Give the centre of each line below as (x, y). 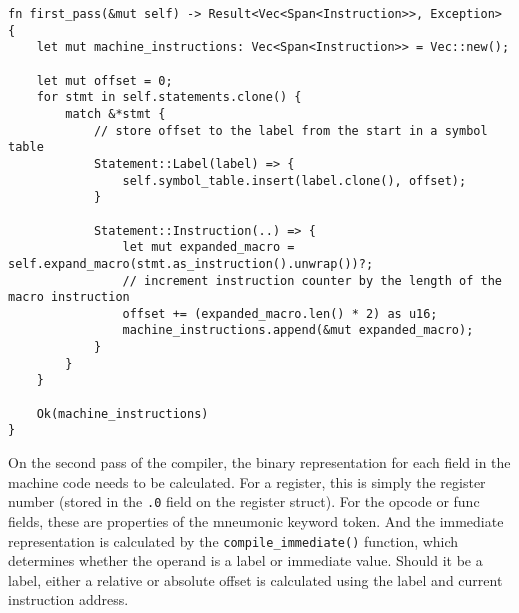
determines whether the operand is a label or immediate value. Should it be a (245, 560)
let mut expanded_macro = (208, 247)
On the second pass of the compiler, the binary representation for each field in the (259, 462)
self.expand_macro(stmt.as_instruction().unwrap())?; (191, 263)
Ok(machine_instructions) (122, 413)
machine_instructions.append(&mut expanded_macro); (298, 330)
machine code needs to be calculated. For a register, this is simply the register (247, 481)
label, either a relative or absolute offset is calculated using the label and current (255, 579)
